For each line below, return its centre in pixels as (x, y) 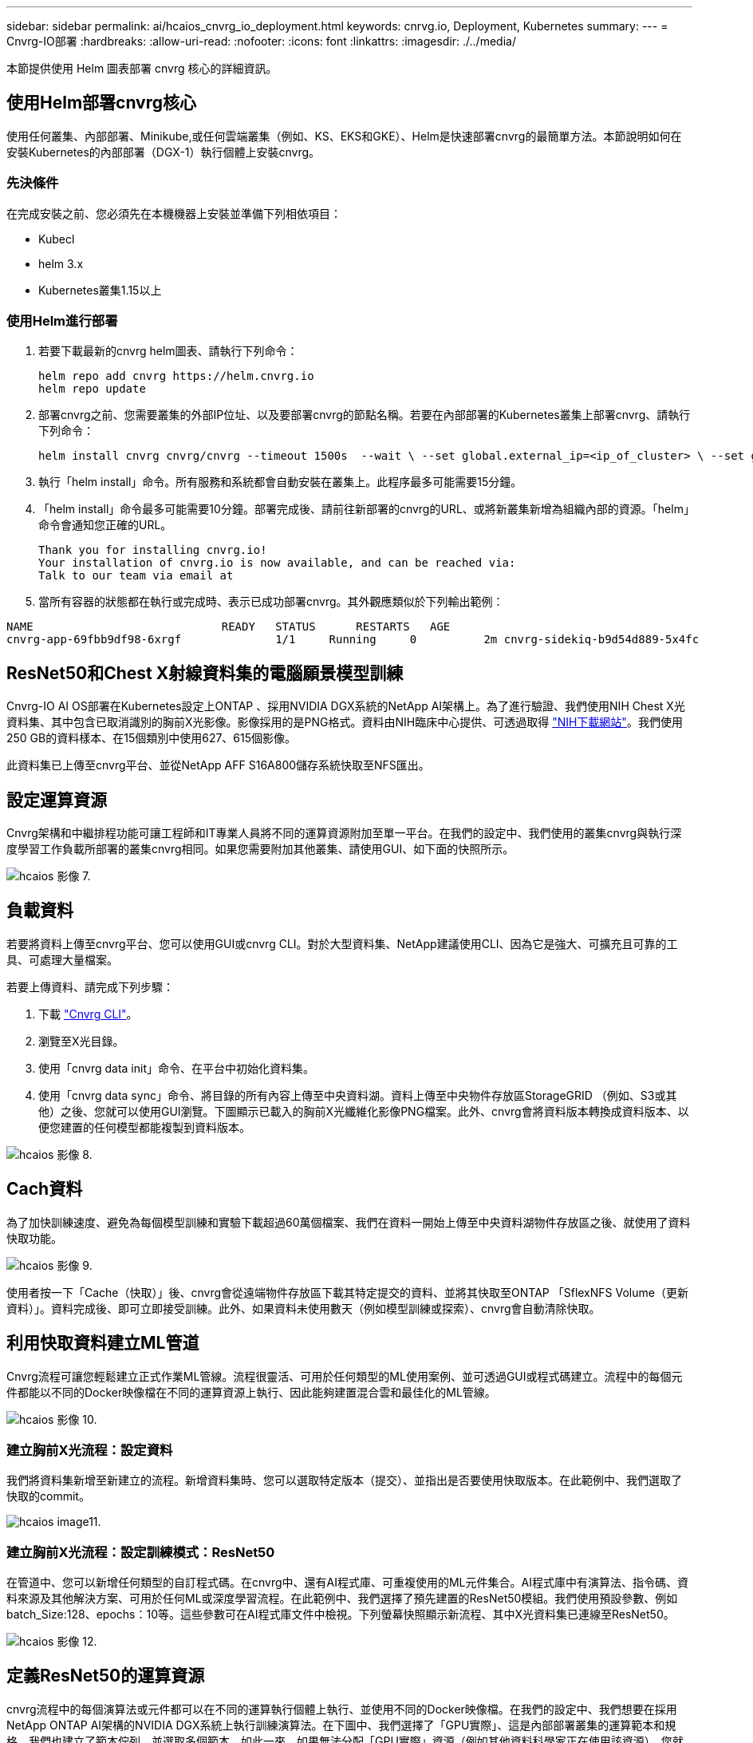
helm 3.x (61, 263)
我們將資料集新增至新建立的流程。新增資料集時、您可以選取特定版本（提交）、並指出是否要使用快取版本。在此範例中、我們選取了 (344, 1480)
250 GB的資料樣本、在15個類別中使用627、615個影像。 (152, 738)
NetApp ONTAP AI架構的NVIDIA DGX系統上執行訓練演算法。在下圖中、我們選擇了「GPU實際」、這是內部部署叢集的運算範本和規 (341, 1725)
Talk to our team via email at (136, 576)
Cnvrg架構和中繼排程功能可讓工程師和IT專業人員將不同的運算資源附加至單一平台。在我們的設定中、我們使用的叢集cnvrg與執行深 (344, 833)
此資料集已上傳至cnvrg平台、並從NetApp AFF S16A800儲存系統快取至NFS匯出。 (218, 765)
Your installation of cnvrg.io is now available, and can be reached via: (277, 563)
